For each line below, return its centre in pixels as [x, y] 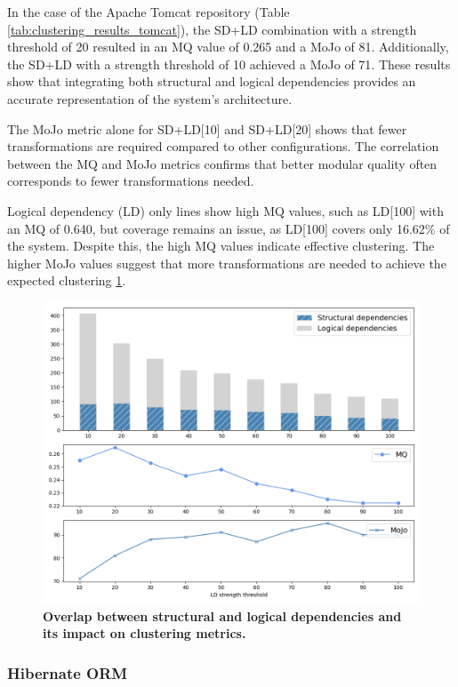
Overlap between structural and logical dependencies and [222, 615]
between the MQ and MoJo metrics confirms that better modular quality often [222, 163]
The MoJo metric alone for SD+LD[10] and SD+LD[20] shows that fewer [207, 128]
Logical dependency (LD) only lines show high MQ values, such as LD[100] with [225, 210]
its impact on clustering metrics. [145, 633]
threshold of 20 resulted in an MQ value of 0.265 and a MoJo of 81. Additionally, [228, 47]
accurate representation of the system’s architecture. [150, 98]
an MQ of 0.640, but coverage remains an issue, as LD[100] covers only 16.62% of [229, 228]
